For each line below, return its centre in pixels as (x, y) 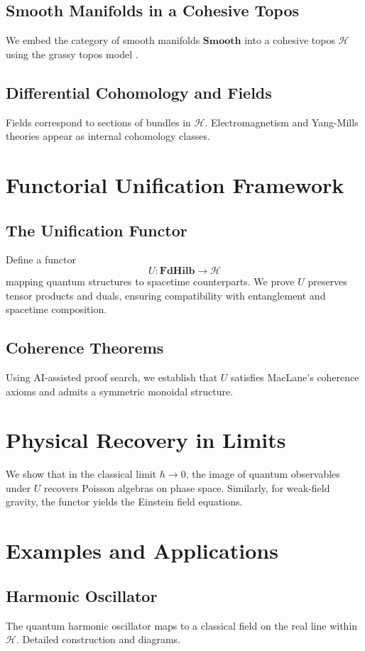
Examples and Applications (142, 551)
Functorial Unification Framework (175, 184)
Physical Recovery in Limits (146, 440)
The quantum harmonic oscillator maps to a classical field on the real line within (182, 625)
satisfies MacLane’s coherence (295, 377)
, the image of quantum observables (263, 474)
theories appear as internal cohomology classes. (108, 136)
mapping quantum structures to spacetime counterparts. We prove (150, 281)
